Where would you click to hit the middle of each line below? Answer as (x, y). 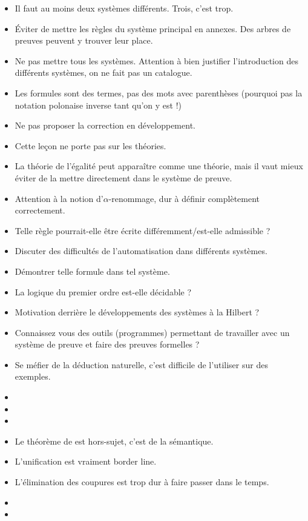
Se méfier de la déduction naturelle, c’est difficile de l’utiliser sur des (141, 364)
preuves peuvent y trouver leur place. (84, 40)
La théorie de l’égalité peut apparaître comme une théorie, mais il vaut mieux (159, 166)
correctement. (40, 210)
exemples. (33, 376)
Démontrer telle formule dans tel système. (92, 271)
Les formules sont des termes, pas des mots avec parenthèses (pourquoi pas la (159, 92)
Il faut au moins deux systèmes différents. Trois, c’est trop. (124, 8)
